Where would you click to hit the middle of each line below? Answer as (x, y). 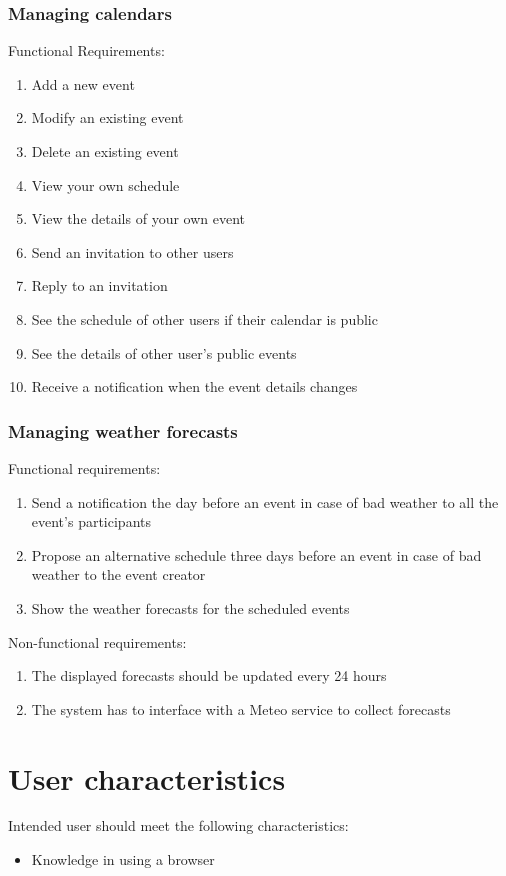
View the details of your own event (138, 218)
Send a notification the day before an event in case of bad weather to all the (265, 501)
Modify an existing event (107, 117)
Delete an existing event (105, 151)
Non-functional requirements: (97, 641)
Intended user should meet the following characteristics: (178, 825)
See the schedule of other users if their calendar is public (204, 318)
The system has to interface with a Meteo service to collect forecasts (241, 708)
